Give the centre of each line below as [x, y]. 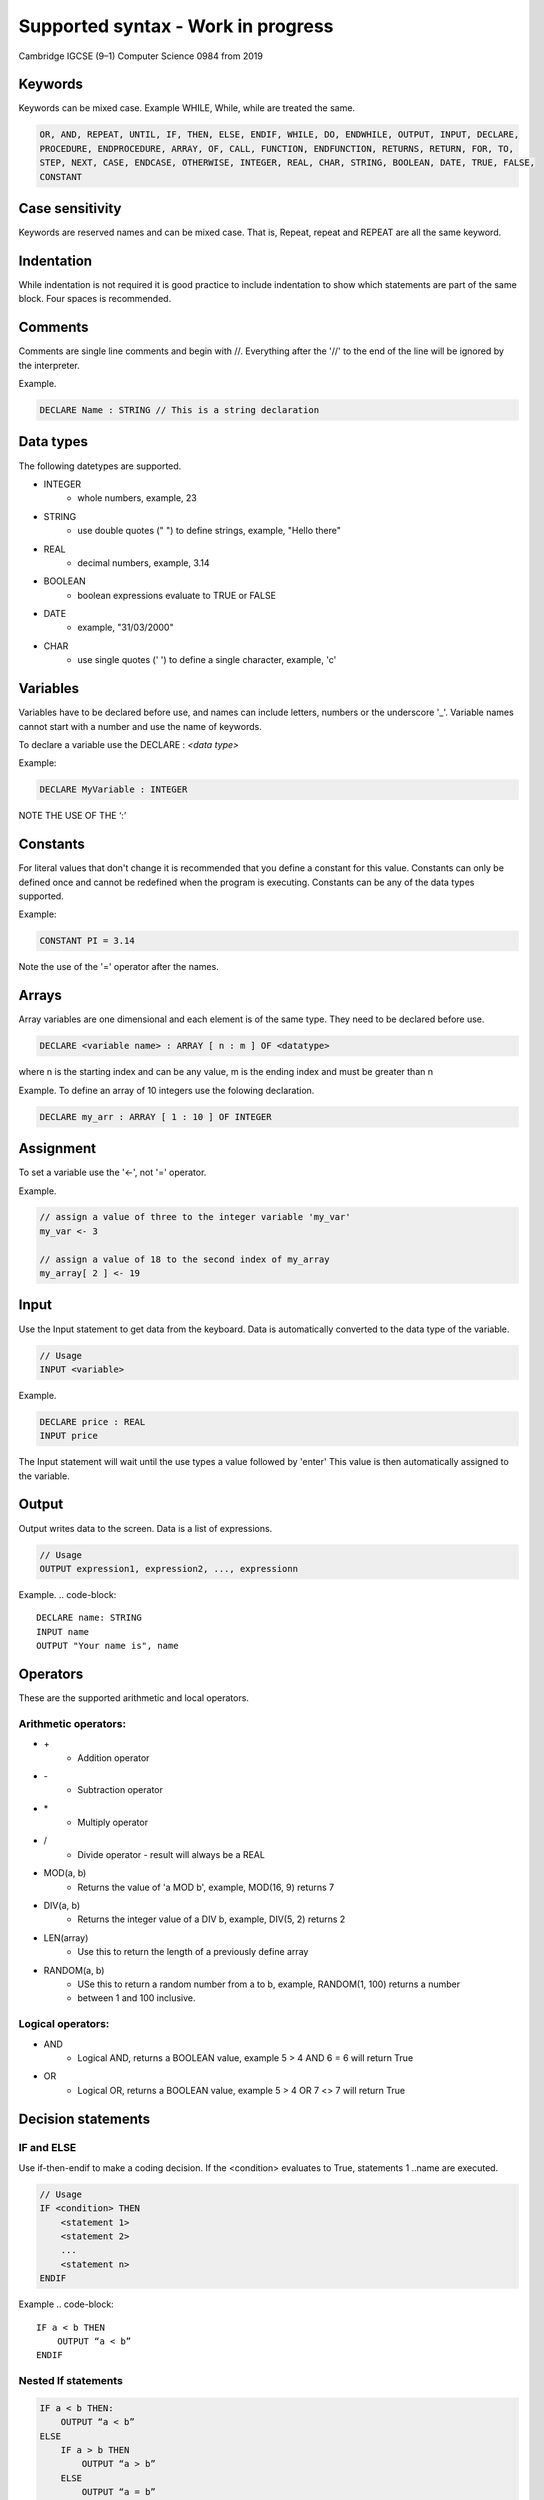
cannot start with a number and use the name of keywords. [140, 726]
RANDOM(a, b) [74, 1970]
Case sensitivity [70, 208]
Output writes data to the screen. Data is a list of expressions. [145, 1528]
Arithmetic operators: [72, 1723]
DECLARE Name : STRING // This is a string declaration [179, 410]
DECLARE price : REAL [92, 1421]
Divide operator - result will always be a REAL [171, 1854]
